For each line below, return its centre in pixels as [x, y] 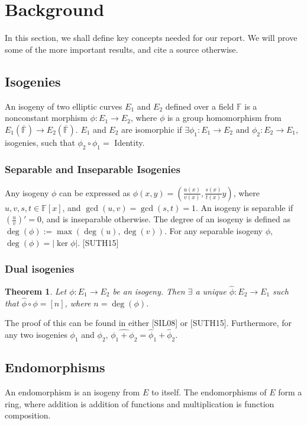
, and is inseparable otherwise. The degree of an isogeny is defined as [166, 219]
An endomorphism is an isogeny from [72, 392]
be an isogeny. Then [149, 291]
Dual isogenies [40, 269]
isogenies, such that [40, 142]
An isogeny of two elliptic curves [64, 106]
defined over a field [200, 106]
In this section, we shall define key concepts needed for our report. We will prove [151, 38]
